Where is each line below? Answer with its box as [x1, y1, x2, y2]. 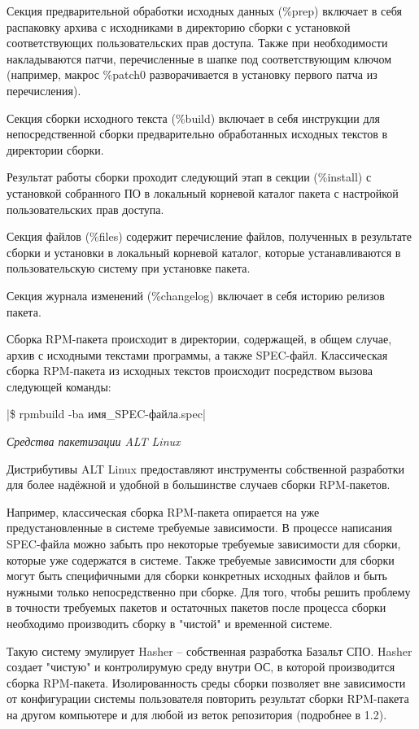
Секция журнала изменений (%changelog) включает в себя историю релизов [7, 286, 385, 303]
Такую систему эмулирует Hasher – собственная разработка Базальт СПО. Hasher [7, 642, 412, 659]
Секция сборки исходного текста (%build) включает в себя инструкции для [7, 109, 380, 126]
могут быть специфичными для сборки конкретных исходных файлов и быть [7, 567, 387, 584]
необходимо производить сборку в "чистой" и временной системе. [7, 615, 333, 631]
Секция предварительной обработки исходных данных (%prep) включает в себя [7, 2, 402, 19]
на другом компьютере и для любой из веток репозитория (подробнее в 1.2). [7, 705, 387, 722]
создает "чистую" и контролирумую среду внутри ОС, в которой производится [7, 658, 395, 675]
